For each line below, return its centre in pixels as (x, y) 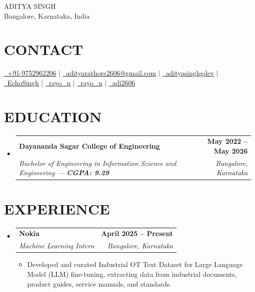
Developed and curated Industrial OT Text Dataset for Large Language (135, 264)
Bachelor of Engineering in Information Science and (98, 163)
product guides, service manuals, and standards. (99, 283)
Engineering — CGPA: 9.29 (64, 173)
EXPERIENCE (57, 208)
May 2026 (231, 150)
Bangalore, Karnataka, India (47, 15)
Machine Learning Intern (57, 246)
